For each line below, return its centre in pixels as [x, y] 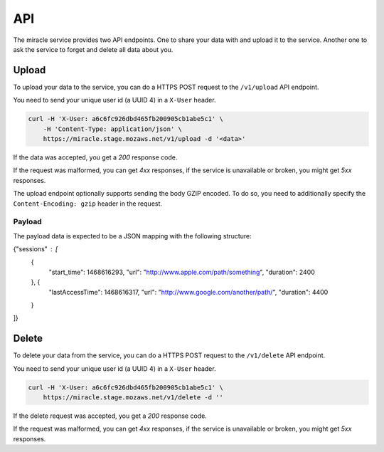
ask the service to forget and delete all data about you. [93, 49]
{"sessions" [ [36, 249]
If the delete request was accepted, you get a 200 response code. [110, 416]
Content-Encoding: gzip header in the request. [88, 204]
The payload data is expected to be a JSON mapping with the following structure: [132, 236]
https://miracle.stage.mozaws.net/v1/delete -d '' [133, 398]
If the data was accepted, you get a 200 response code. [95, 157]
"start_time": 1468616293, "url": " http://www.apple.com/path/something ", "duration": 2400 [182, 272]
